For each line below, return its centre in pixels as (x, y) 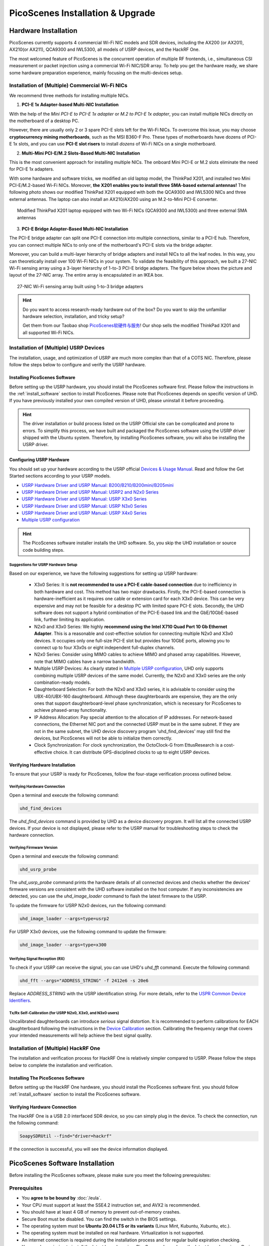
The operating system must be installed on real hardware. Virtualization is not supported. (113, 1233)
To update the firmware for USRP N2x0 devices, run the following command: (88, 905)
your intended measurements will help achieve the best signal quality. (81, 1035)
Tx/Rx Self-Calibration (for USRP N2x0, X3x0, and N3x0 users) (64, 1013)
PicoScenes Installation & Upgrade (82, 13)
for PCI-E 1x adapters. (32, 169)
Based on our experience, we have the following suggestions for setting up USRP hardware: (103, 574)
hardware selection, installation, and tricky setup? (73, 316)
